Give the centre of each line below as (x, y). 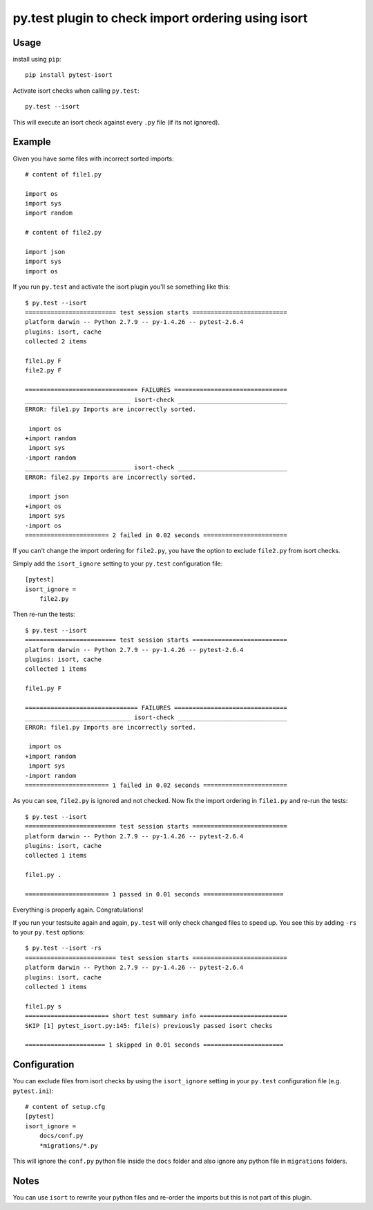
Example (32, 142)
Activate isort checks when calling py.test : (76, 91)
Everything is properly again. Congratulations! (78, 910)
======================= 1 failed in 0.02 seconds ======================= (156, 785)
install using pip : (37, 60)
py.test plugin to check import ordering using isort (160, 18)
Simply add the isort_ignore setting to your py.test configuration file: (118, 563)
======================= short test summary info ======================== (156, 1016)
